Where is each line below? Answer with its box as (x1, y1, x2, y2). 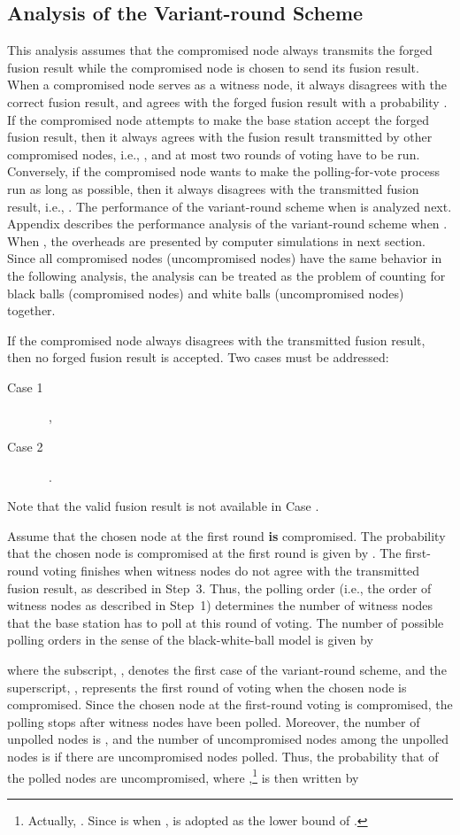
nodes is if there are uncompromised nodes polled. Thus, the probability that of (7, 746, 439, 765)
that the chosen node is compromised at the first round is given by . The (7, 544, 402, 562)
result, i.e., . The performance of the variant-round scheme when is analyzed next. (7, 197, 452, 215)
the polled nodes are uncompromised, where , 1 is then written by (7, 765, 359, 786)
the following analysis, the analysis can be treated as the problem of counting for (7, 266, 446, 284)
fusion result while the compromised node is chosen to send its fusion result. (7, 58, 419, 76)
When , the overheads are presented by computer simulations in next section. (7, 231, 426, 250)
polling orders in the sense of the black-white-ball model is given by (7, 630, 373, 649)
